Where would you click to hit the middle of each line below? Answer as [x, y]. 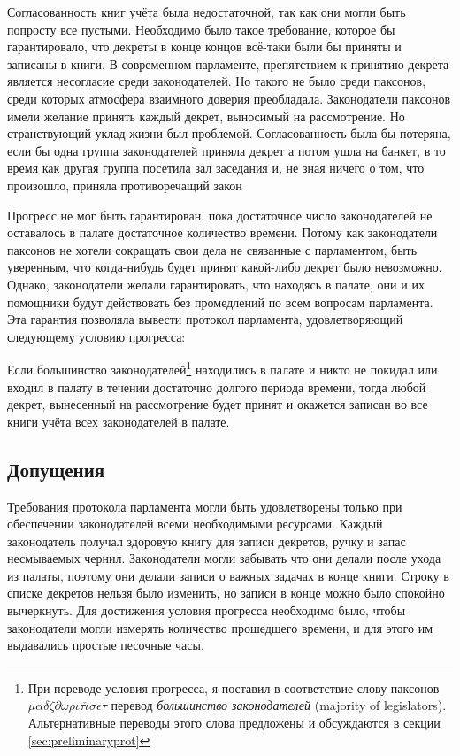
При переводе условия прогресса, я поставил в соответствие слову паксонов [234, 687]
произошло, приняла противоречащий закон [125, 185]
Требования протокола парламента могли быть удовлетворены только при [205, 506]
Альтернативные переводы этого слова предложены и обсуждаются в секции [234, 723]
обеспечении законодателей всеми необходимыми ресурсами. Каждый [195, 524]
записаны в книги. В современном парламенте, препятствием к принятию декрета [228, 63]
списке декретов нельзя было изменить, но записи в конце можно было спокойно [226, 593]
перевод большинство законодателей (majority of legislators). [279, 705]
